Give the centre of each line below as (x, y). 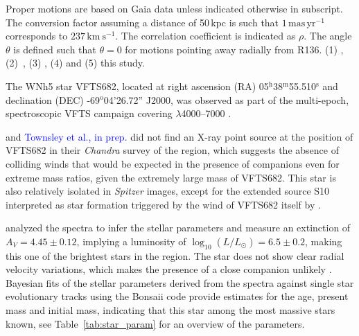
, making (324, 241)
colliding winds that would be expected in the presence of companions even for (173, 163)
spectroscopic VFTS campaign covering (89, 113)
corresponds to (37, 36)
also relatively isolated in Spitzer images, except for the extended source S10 (168, 191)
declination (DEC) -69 (53, 99)
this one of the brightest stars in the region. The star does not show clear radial (175, 255)
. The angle (328, 36)
